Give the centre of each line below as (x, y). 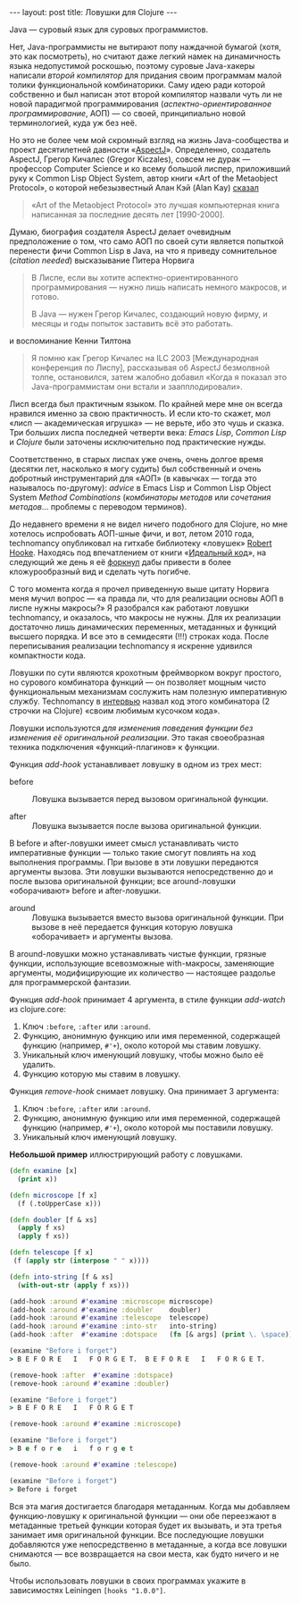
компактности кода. (48, 655)
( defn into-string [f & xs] (62, 1277)
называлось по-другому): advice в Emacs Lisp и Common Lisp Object (140, 488)
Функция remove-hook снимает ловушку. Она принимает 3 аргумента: (144, 1091)
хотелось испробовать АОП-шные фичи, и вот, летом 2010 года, (132, 533)
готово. (45, 296)
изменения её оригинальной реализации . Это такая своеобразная (137, 738)
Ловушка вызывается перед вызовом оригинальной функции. (150, 799)
